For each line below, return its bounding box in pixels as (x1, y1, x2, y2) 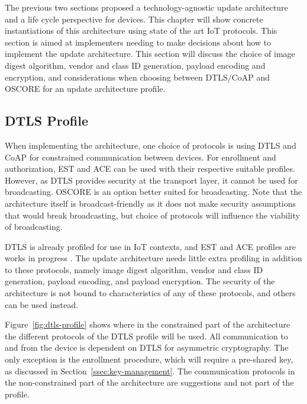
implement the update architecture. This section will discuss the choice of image (5, 47, 295, 60)
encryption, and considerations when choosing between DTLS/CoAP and (5, 70, 270, 83)
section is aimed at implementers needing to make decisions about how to (5, 36, 272, 48)
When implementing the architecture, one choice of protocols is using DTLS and (5, 139, 296, 151)
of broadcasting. (5, 220, 63, 233)
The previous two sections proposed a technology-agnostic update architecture (5, 1, 288, 13)
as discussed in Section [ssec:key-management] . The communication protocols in (5, 364, 295, 377)
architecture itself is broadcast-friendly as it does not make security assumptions (5, 197, 296, 209)
